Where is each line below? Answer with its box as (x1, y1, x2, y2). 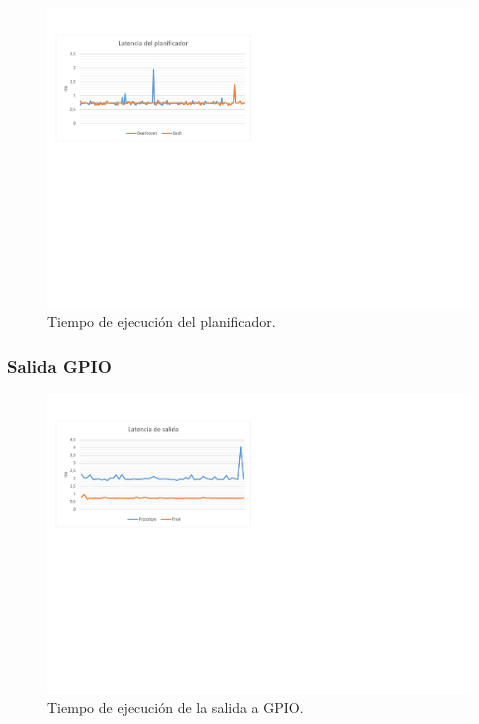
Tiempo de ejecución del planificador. (47, 311, 276, 332)
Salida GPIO (7, 353, 112, 378)
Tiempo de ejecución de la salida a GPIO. (47, 697, 304, 718)
